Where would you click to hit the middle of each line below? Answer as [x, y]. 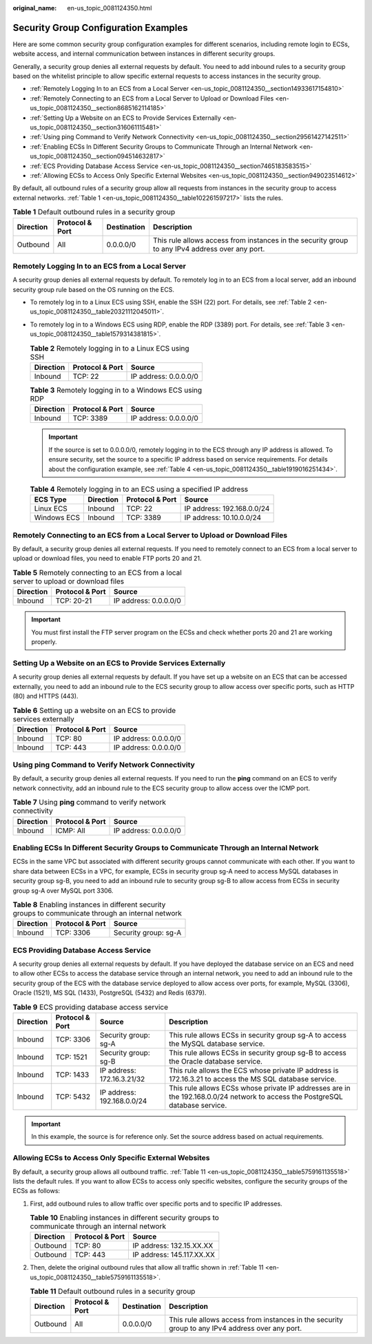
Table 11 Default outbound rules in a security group [113, 1292]
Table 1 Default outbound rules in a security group [94, 212]
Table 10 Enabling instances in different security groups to [125, 1218]
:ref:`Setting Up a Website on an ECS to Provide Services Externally [126, 118]
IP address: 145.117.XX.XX [174, 1255]
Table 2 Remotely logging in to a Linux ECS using [110, 348]
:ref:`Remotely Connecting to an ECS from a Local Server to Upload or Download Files [152, 98]
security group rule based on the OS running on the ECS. [94, 289]
